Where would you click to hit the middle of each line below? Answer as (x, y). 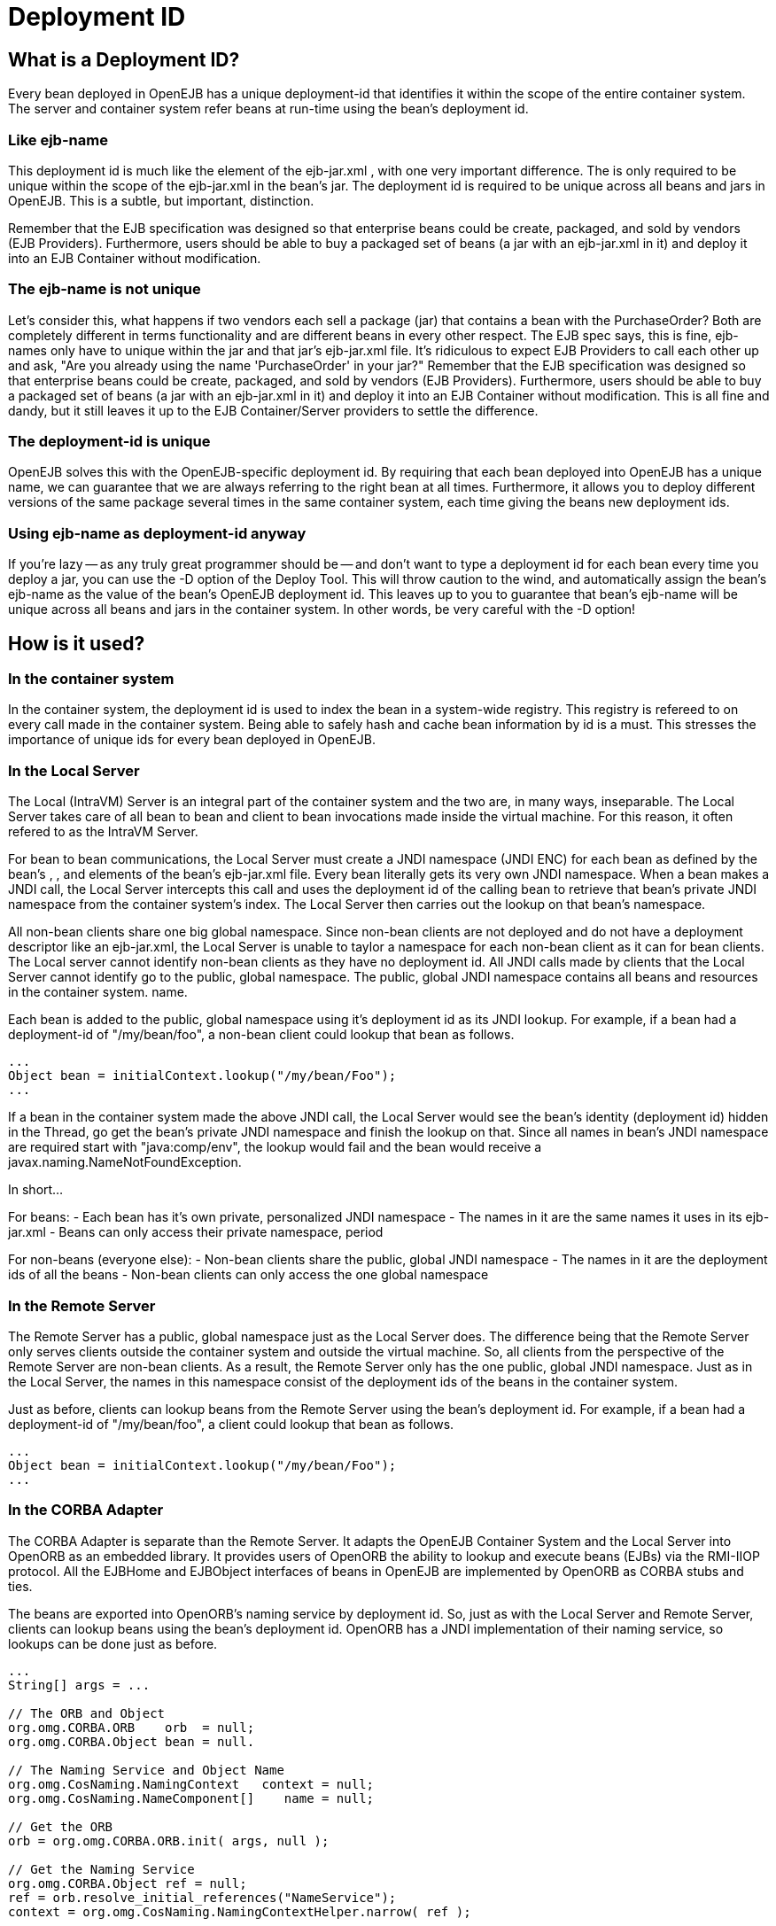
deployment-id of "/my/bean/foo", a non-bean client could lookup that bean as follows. (261, 1035)
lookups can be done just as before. (113, 1643)
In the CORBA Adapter (86, 1510)
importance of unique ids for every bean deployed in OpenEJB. (192, 740)
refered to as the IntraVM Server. (103, 832)
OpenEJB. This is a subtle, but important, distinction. (161, 200)
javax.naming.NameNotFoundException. (125, 1162)
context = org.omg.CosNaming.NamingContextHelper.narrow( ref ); (240, 1911)
